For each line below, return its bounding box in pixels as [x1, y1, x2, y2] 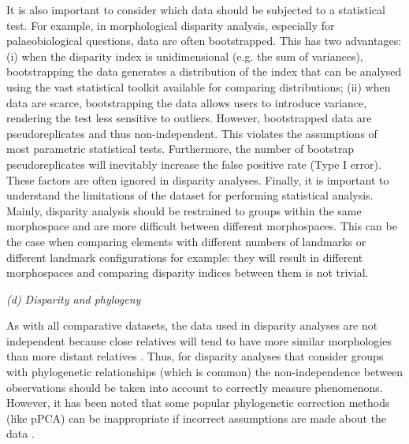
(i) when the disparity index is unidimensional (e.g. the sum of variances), [6, 47, 363, 64]
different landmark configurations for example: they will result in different [6, 248, 363, 265]
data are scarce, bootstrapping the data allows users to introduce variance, [6, 94, 367, 110]
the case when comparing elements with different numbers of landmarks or [6, 233, 366, 249]
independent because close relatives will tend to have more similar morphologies [6, 332, 392, 349]
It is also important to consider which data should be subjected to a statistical [6, 2, 385, 17]
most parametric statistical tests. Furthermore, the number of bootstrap [6, 140, 355, 157]
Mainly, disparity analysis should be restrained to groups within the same [6, 202, 362, 218]
